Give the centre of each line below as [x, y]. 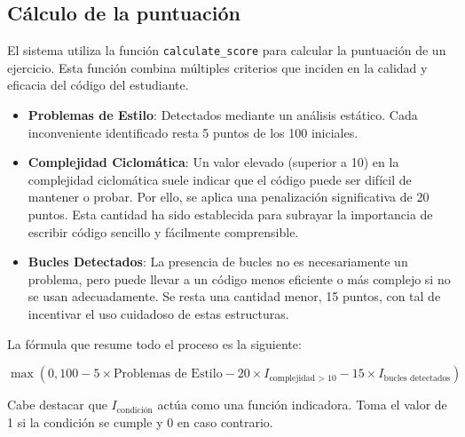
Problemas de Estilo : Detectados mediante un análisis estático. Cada [223, 115]
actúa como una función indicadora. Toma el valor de [302, 405]
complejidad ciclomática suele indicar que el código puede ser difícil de [220, 179]
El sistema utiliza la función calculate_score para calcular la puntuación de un [227, 50]
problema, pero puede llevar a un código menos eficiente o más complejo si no [239, 278]
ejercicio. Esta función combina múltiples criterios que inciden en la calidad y [217, 67]
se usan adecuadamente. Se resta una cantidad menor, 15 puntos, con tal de [234, 296]
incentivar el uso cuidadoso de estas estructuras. [158, 313]
